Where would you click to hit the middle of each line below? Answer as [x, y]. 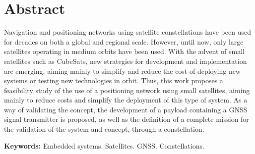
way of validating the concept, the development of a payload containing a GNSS [126, 109]
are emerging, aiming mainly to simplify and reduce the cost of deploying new [123, 71]
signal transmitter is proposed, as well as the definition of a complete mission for [127, 119]
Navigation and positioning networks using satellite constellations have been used [127, 32]
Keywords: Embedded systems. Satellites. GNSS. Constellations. [104, 145]
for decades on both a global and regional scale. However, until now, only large [124, 41]
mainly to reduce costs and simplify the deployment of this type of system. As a [126, 100]
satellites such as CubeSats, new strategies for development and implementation [126, 61]
